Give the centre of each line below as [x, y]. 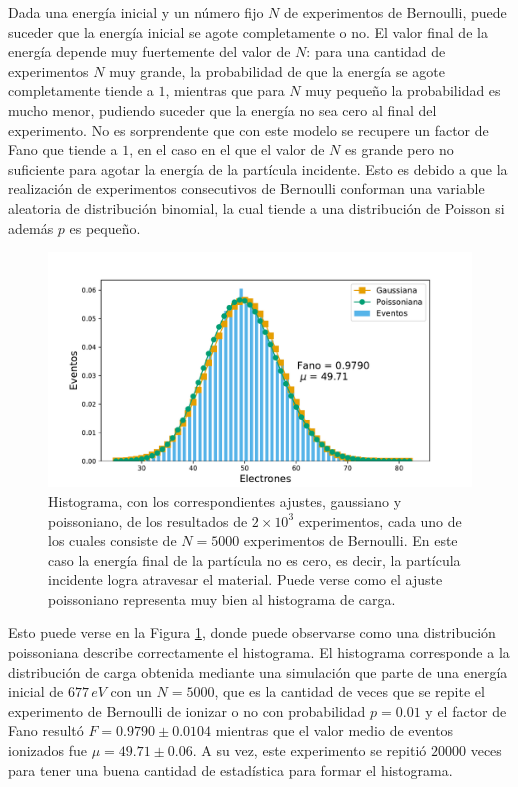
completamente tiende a [81, 90]
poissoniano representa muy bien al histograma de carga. [222, 598]
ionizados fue [48, 750]
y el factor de [466, 710]
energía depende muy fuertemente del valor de [149, 51]
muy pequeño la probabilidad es [403, 90]
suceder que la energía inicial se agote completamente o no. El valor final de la [248, 31]
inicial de [36, 691]
